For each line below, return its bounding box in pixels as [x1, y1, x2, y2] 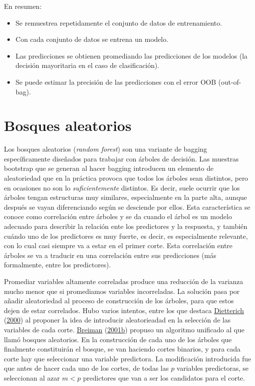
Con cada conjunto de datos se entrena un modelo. [15, 34, 169, 44]
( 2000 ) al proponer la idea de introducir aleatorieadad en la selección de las [4, 315, 231, 325]
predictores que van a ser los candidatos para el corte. [83, 372, 245, 383]
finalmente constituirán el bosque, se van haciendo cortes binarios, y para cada [4, 344, 241, 354]
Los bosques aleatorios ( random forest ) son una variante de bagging [4, 144, 207, 154]
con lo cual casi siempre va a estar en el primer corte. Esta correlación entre [4, 240, 233, 251]
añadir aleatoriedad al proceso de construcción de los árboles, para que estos [4, 295, 234, 306]
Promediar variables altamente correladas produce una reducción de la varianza [4, 276, 243, 286]
